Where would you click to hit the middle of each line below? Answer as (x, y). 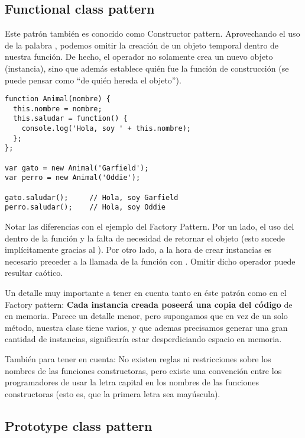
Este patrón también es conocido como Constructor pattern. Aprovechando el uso (152, 33)
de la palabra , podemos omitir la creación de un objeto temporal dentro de (142, 45)
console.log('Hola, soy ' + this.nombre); (106, 129)
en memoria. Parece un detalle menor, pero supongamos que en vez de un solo (146, 316)
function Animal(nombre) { (58, 99)
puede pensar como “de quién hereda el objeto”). (93, 80)
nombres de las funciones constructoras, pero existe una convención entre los (143, 370)
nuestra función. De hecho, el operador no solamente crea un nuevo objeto (139, 57)
